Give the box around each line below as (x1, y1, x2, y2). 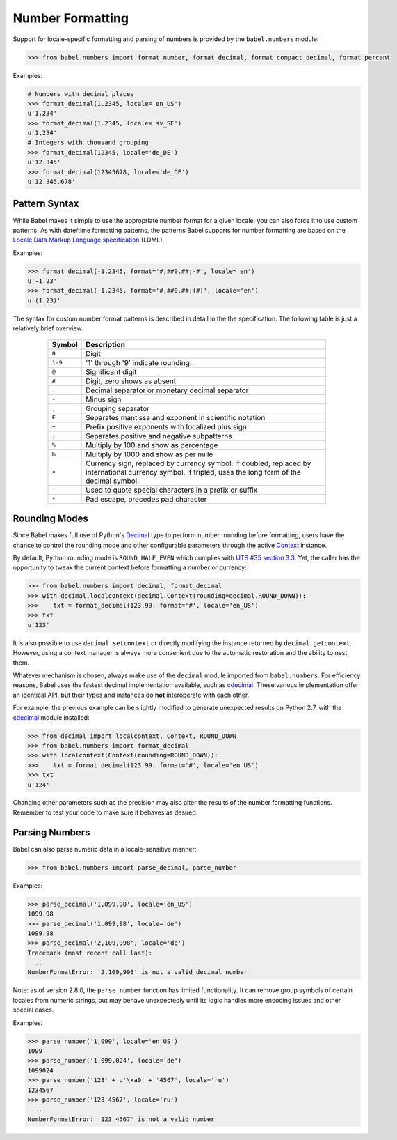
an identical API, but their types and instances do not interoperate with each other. (13, 691, 250, 699)
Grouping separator (86, 403, 149, 413)
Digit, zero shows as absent (86, 376, 177, 386)
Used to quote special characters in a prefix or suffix (86, 485, 258, 495)
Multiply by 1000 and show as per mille (86, 449, 213, 459)
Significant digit (86, 367, 137, 376)
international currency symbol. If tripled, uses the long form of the (86, 467, 302, 477)
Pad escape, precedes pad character (86, 494, 207, 504)
